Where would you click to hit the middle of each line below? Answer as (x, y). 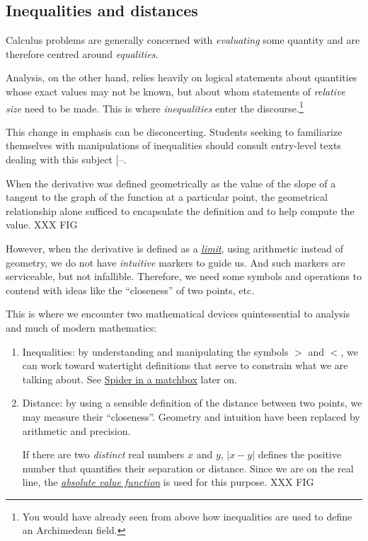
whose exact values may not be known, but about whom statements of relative (176, 91)
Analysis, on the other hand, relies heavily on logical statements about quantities (182, 77)
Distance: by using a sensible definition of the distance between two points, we (192, 403)
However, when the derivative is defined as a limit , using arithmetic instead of (175, 248)
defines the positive (299, 454)
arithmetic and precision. (76, 430)
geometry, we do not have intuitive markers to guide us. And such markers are (176, 262)
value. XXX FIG (42, 225)
